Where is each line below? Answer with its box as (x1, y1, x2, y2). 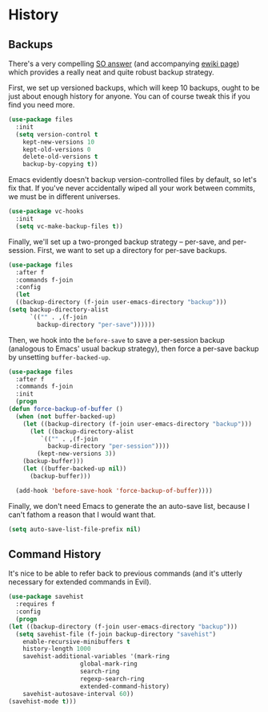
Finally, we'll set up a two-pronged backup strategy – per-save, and (8, 237, 231, 246)
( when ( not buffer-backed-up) (15, 412, 116, 421)
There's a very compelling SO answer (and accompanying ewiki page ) (8, 59, 240, 68)
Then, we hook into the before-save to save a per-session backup (8, 335, 226, 344)
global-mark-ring (79, 660, 138, 668)
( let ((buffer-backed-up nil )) (22, 465, 127, 473)
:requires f (15, 600, 56, 608)
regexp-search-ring (79, 674, 146, 683)
